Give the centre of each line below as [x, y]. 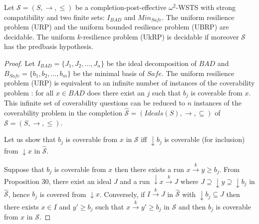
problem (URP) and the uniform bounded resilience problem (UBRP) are [117, 27]
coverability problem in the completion [63, 113]
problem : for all [29, 92]
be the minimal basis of [109, 73]
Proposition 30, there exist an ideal [58, 181]
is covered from [63, 194]
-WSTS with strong [206, 7]
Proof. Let [19, 63]
